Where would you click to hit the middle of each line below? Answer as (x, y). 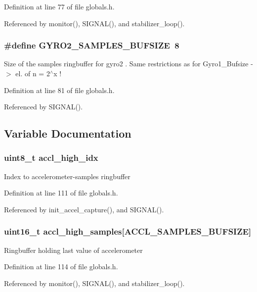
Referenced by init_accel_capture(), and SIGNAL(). (84, 209)
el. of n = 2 (33, 73)
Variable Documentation (68, 133)
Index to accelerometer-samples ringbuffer (67, 176)
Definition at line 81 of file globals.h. (59, 90)
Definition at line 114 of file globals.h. (61, 267)
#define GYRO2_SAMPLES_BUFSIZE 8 (92, 45)
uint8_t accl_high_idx (51, 158)
